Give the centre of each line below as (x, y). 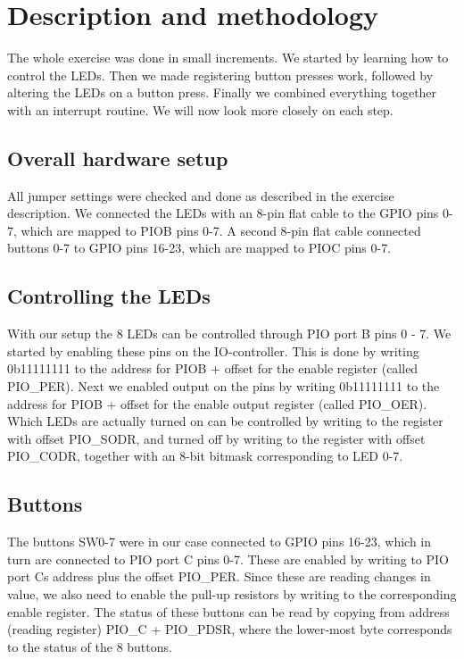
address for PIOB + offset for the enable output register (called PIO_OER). (217, 403)
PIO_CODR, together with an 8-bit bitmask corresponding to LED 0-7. (205, 456)
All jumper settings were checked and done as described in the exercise (201, 195)
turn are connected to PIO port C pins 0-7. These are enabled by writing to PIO (228, 559)
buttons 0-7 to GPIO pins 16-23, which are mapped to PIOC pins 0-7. (199, 248)
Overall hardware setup (118, 158)
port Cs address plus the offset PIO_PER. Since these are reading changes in (219, 576)
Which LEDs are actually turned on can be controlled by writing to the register (225, 421)
